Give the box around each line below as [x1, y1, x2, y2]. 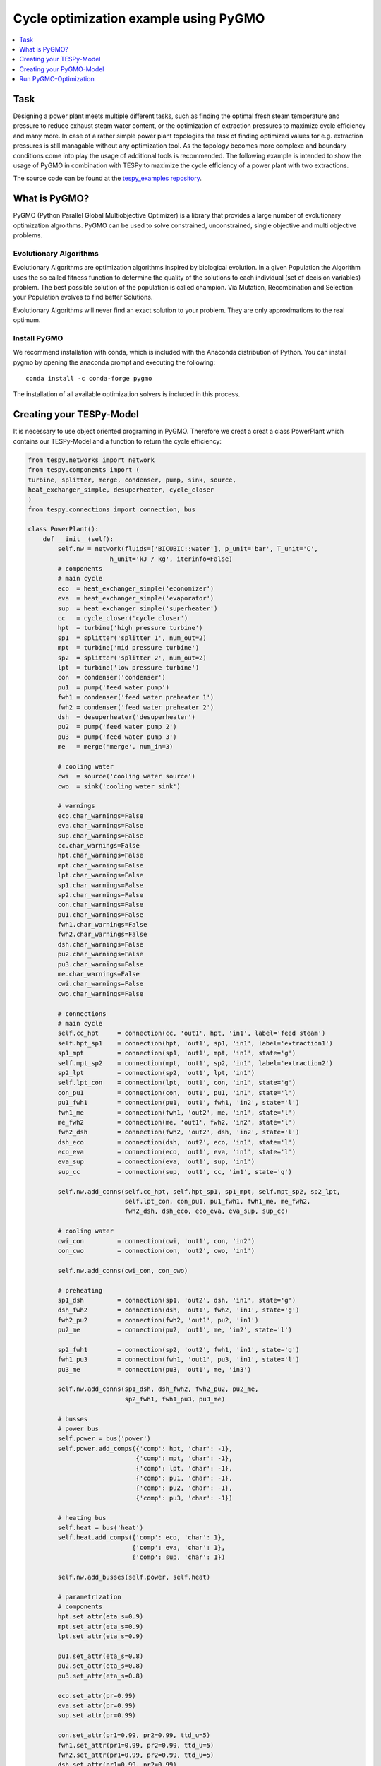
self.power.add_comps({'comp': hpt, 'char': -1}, [57, 1445, 233, 1452]
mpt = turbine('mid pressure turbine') [57, 644, 200, 652]
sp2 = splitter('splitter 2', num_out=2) [57, 653, 207, 662]
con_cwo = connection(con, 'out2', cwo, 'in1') [57, 1247, 255, 1255]
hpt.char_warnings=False [57, 851, 144, 860]
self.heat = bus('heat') [57, 1523, 144, 1531]
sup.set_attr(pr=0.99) [57, 1712, 137, 1719]
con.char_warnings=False [57, 901, 144, 909]
